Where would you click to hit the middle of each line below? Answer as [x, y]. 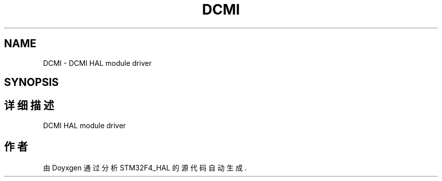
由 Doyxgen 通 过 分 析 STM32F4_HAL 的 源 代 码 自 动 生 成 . [145, 167]
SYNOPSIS [32, 82]
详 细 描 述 [29, 106]
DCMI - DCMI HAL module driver [97, 63]
